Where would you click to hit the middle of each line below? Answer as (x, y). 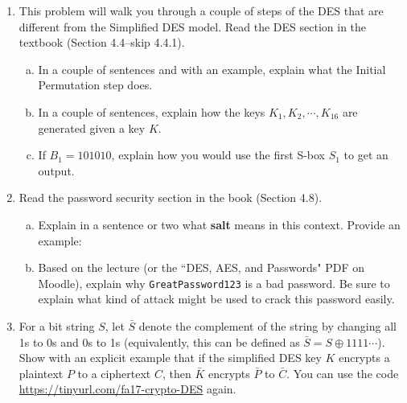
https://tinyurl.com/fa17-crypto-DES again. (127, 389)
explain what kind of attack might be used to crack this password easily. (216, 299)
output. (56, 170)
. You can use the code (343, 373)
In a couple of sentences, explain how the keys (152, 111)
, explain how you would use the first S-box (218, 155)
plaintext (41, 373)
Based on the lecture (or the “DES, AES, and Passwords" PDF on (201, 267)
